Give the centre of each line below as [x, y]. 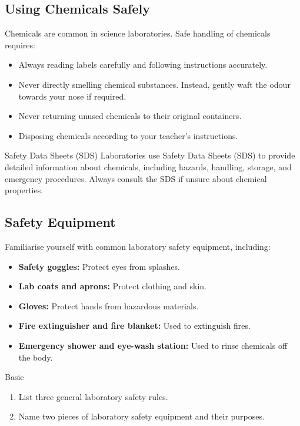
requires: [20, 44]
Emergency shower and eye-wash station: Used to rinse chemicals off [153, 345]
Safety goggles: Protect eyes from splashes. [99, 266]
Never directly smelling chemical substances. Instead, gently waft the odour [154, 84]
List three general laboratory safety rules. [93, 396]
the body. [36, 357]
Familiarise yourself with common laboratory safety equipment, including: [138, 246]
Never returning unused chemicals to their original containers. [130, 116]
